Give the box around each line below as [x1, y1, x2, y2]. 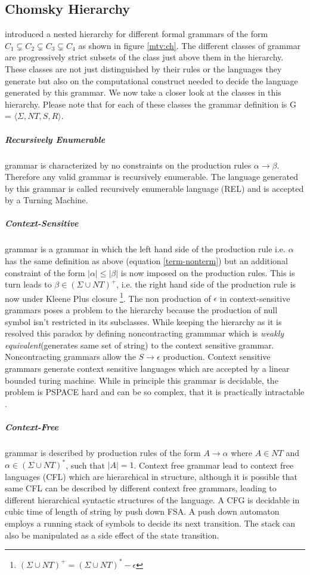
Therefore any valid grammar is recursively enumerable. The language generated [5, 170, 298, 183]
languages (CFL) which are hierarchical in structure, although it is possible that [5, 470, 297, 482]
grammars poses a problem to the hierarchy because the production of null [5, 304, 278, 316]
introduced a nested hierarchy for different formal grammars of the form [5, 27, 268, 40]
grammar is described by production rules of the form [5, 446, 201, 458]
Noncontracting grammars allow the [5, 350, 136, 363]
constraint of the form [5, 266, 85, 279]
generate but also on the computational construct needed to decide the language [5, 74, 298, 87]
